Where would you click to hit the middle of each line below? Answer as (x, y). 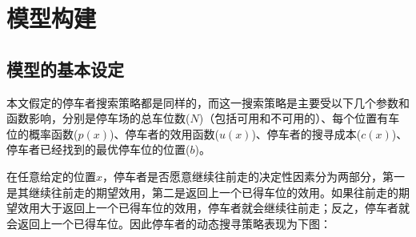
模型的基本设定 (65, 68)
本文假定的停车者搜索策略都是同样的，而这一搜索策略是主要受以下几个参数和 (208, 102)
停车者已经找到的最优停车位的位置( (98, 149)
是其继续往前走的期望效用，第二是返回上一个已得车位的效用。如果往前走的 (202, 192)
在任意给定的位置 (51, 176)
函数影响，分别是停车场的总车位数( (98, 118)
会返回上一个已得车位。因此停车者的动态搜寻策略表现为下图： (169, 223)
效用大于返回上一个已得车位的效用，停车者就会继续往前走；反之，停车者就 (213, 208)
